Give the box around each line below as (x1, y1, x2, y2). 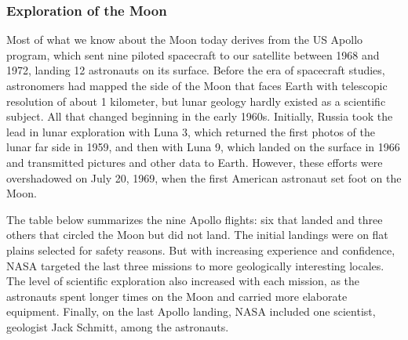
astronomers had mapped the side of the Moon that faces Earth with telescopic (6, 78, 388, 93)
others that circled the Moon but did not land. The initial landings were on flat (6, 226, 388, 243)
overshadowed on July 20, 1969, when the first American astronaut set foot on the (6, 169, 402, 186)
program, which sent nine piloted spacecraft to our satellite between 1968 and (6, 46, 380, 63)
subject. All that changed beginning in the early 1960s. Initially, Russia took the (6, 108, 393, 125)
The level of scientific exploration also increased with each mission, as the (6, 273, 360, 289)
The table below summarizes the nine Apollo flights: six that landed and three (6, 211, 383, 227)
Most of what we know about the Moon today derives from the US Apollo (6, 31, 363, 48)
